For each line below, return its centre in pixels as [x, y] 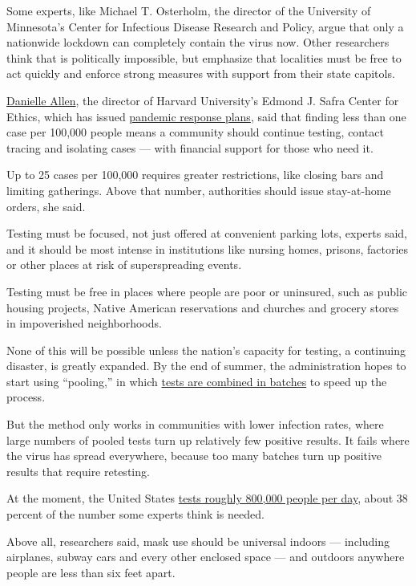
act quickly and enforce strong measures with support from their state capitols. [201, 73]
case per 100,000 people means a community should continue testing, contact [195, 132]
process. [26, 397]
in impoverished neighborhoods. [84, 323]
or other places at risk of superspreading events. [124, 265]
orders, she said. [46, 206]
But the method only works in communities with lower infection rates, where [195, 424]
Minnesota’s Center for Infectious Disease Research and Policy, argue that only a [205, 26]
